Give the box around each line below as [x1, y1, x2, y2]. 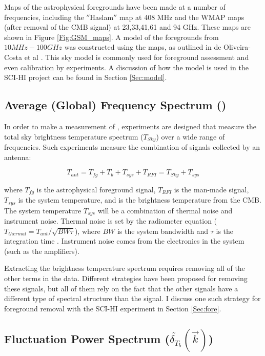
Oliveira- [223, 42, 251, 52]
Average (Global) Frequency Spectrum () [4, 97, 227, 113]
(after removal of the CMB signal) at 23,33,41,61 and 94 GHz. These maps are [4, 22, 251, 32]
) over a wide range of [156, 131, 225, 142]
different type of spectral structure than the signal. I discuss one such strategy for [4, 293, 261, 304]
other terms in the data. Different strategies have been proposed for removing [4, 272, 248, 283]
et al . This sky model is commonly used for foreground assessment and [24, 51, 249, 62]
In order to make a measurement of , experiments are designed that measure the [4, 121, 257, 131]
